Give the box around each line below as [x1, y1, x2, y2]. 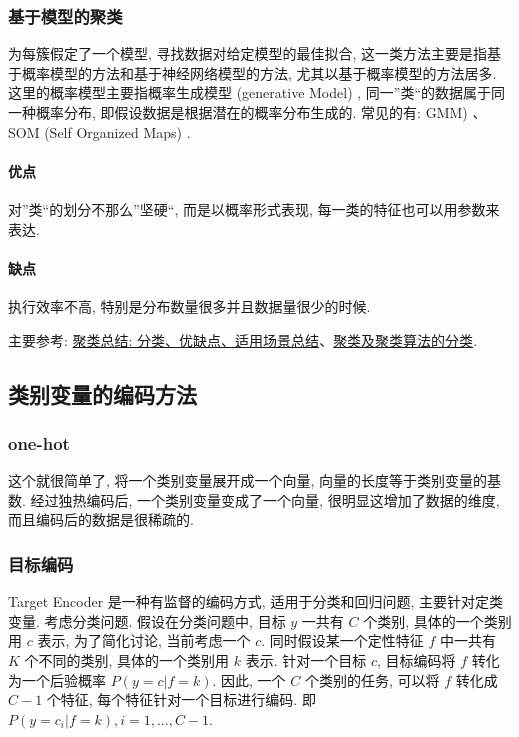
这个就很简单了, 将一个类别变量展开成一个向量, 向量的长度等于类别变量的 [8, 470, 488, 491]
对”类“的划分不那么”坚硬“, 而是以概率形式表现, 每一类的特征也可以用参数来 [8, 198, 500, 219]
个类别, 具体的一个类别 [363, 610, 512, 631]
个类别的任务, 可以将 [304, 669, 440, 690]
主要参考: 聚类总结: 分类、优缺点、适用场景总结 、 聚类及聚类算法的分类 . [8, 329, 478, 350]
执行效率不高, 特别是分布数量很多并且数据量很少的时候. [8, 295, 371, 316]
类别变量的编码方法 [8, 378, 197, 409]
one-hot [8, 430, 70, 455]
